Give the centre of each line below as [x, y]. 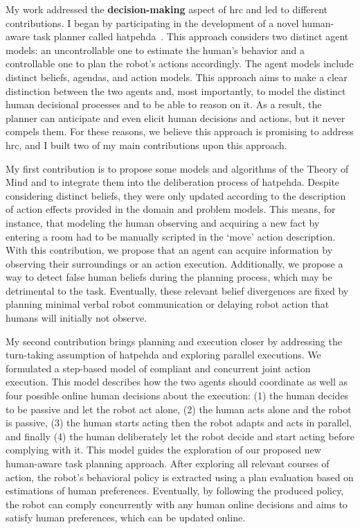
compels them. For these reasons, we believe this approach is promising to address [180, 131]
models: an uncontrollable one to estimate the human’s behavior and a [155, 50]
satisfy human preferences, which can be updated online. [126, 518]
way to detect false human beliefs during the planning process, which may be [169, 277]
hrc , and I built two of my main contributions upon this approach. [146, 145]
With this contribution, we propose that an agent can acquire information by [169, 250]
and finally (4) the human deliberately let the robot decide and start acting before [180, 436]
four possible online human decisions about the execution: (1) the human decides [177, 396]
